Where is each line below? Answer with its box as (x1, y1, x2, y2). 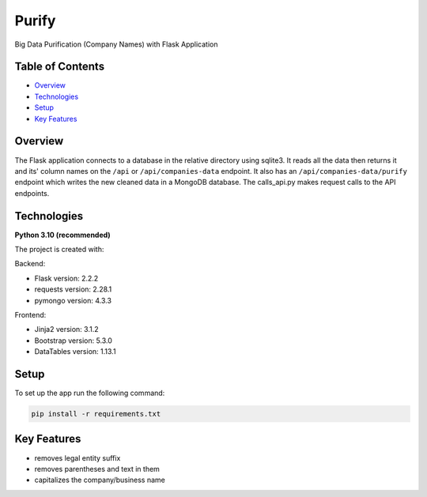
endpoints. (14, 188, 50, 198)
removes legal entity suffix (34, 453, 121, 462)
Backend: (14, 259, 46, 269)
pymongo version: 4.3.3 (34, 296, 112, 305)
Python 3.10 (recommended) (14, 230, 111, 239)
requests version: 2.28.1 (34, 284, 112, 294)
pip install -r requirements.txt (31, 409, 161, 419)
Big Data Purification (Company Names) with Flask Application (14, 40, 218, 49)
